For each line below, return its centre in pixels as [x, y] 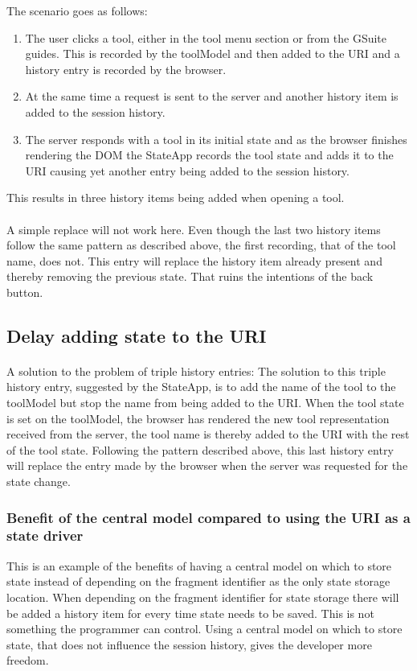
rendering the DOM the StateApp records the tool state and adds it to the [209, 155]
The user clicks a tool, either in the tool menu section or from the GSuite [206, 37]
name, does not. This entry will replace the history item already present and [194, 260]
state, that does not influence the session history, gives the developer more [189, 644]
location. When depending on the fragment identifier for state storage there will [203, 597]
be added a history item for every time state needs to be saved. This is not [190, 613]
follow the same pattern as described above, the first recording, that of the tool [201, 245]
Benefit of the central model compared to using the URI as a [208, 517]
